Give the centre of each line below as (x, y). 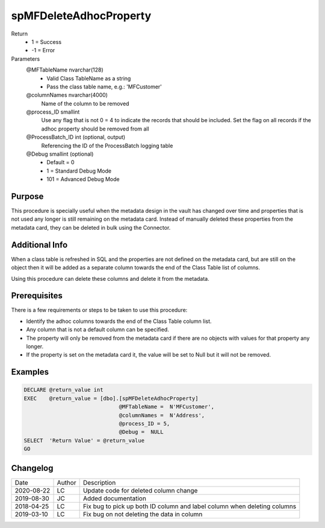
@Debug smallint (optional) (60, 154)
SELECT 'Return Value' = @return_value (84, 440)
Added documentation (115, 498)
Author (67, 482)
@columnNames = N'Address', (162, 415)
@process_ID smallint (53, 112)
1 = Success (47, 41)
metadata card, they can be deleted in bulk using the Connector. (91, 227)
